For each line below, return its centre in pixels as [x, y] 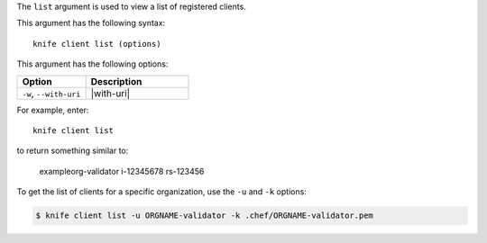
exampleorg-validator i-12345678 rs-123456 [122, 171]
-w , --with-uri [51, 93]
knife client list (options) [97, 44]
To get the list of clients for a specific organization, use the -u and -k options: [161, 192]
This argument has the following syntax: [91, 23]
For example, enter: [53, 110]
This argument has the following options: [92, 64]
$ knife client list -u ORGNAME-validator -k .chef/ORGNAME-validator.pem [205, 216]
